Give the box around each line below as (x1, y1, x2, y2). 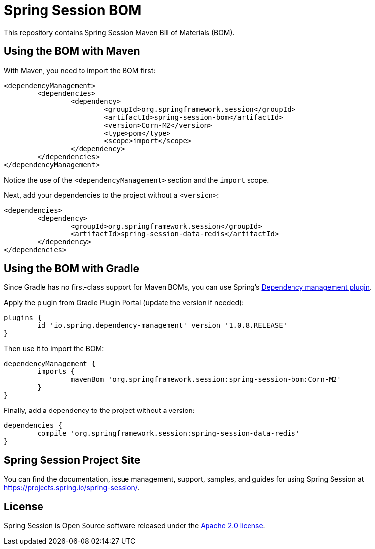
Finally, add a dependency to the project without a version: (4, 406, 195, 415)
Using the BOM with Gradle (4, 262, 140, 275)
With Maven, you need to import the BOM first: (4, 66, 156, 75)
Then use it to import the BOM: (4, 344, 104, 353)
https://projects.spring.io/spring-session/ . (4, 483, 140, 492)
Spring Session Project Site (4, 454, 141, 466)
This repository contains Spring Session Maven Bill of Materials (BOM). (4, 28, 235, 37)
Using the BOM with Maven (4, 45, 140, 58)
